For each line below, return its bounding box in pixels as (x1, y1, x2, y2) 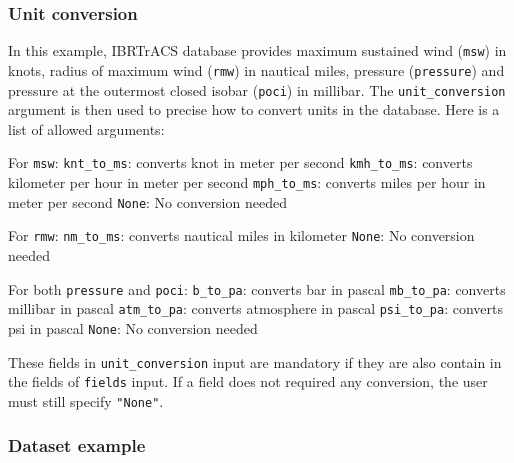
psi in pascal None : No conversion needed (8, 317, 258, 338)
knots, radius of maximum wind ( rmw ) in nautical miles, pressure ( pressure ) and (8, 59, 505, 80)
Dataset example (8, 433, 146, 458)
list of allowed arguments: (8, 118, 165, 139)
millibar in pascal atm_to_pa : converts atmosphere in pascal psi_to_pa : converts (8, 298, 503, 319)
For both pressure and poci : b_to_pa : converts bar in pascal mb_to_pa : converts (8, 278, 506, 299)
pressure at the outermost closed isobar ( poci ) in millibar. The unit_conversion (8, 79, 506, 100)
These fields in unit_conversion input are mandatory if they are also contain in (8, 351, 502, 372)
